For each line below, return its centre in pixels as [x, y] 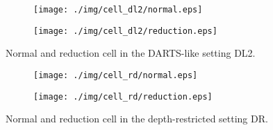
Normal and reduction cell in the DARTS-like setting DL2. [131, 53]
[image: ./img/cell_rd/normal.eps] [116, 75]
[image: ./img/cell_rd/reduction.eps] [123, 96]
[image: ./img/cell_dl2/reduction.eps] [125, 31]
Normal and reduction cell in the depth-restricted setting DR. [137, 119]
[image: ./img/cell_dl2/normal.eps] [118, 10]
